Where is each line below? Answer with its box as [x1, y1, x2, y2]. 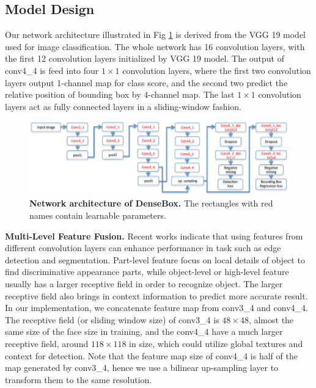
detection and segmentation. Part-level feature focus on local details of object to [5, 253, 305, 266]
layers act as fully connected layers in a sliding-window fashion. [5, 100, 242, 112]
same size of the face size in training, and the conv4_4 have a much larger [5, 325, 283, 338]
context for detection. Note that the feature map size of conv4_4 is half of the [5, 349, 298, 362]
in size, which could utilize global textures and [129, 337, 303, 350]
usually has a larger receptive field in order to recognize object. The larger [5, 277, 283, 290]
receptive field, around [5, 337, 89, 350]
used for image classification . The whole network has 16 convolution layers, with [5, 40, 305, 53]
